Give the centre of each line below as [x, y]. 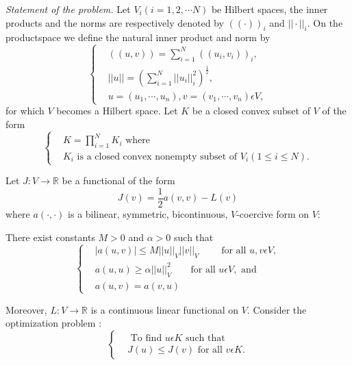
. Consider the [277, 309]
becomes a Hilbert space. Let [117, 111]
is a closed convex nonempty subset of [157, 157]
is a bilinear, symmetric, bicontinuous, [148, 213]
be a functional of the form [118, 180]
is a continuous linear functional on [165, 309]
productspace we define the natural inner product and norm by [138, 37]
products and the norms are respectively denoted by [115, 22]
